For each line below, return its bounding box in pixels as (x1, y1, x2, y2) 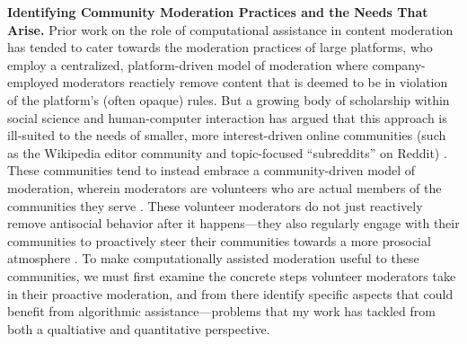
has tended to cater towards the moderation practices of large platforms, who (7, 38, 433, 57)
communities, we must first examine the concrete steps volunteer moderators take (7, 266, 456, 285)
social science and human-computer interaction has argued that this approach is (7, 108, 447, 127)
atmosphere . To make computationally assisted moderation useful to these (7, 249, 419, 268)
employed (7, 73, 59, 92)
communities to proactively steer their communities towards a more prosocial (7, 231, 431, 250)
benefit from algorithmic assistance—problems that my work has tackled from (7, 302, 436, 321)
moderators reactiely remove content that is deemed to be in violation (62, 73, 448, 92)
